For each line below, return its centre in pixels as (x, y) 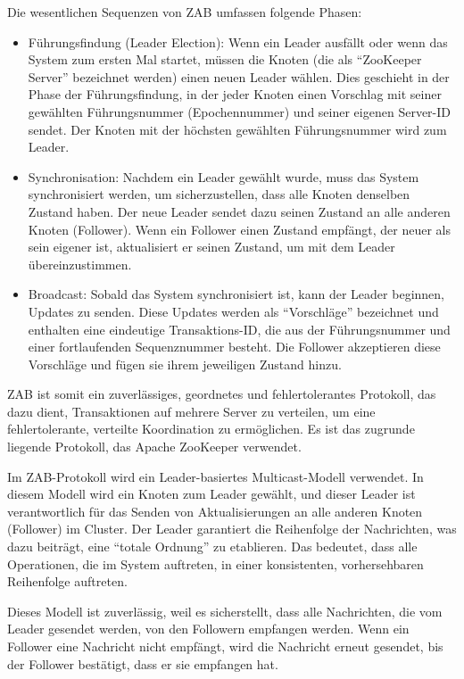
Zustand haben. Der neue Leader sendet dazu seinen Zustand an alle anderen (239, 211)
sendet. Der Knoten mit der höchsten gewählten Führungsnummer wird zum (237, 129)
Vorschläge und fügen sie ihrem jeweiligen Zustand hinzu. (185, 364)
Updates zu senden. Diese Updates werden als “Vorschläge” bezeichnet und (233, 311)
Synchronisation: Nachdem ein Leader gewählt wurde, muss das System (224, 176)
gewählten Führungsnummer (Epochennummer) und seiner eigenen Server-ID (239, 111)
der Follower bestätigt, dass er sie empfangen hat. (143, 663)
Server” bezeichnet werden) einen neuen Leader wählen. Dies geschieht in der (239, 76)
